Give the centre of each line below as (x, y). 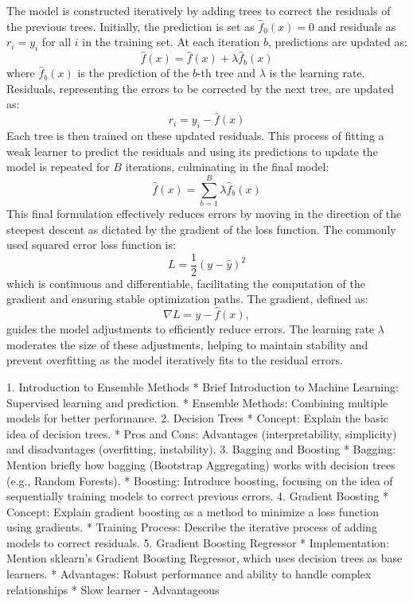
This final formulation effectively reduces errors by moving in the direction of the (204, 213)
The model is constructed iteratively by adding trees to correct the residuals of (199, 10)
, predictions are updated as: (337, 42)
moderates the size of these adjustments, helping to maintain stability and (187, 344)
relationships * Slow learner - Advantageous (113, 589)
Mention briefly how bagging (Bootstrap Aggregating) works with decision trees (201, 464)
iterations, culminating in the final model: (227, 167)
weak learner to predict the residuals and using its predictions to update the (192, 151)
